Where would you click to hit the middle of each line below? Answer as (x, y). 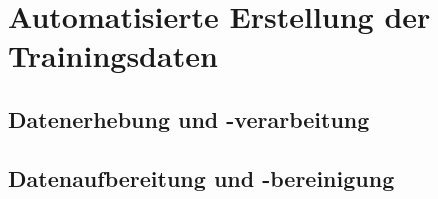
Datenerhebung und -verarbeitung (189, 118)
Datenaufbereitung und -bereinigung (201, 177)
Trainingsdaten (113, 55)
